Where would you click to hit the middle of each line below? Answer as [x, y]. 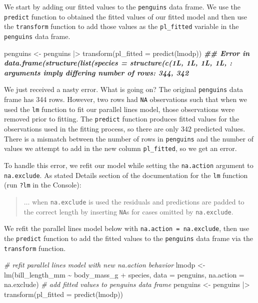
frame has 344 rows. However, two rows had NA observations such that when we [125, 99]
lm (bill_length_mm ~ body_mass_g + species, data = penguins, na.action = [124, 274]
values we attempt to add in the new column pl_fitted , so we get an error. [120, 148]
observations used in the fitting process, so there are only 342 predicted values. [125, 129]
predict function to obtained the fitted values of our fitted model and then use [125, 16]
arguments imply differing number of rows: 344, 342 [96, 72]
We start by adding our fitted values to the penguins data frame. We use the [122, 6]
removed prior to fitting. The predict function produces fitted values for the [122, 119]
